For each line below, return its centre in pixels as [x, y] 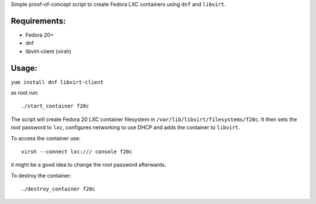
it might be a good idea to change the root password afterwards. [88, 165]
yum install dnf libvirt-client [57, 82]
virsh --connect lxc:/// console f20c [77, 151]
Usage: [24, 68]
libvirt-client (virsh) [48, 51]
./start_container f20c [55, 106]
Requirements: [38, 21]
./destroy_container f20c [59, 189]
